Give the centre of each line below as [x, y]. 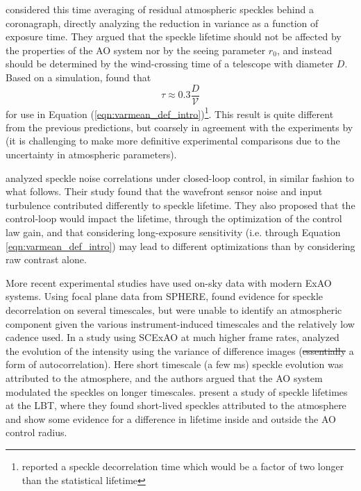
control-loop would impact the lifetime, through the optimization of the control [174, 218]
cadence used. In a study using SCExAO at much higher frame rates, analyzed [173, 337]
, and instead [304, 50]
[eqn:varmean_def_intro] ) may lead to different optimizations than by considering [180, 245]
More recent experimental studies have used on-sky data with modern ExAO [169, 282]
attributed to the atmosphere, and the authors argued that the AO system [164, 377]
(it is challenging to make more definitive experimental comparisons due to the [173, 141]
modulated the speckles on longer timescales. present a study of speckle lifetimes [177, 391]
